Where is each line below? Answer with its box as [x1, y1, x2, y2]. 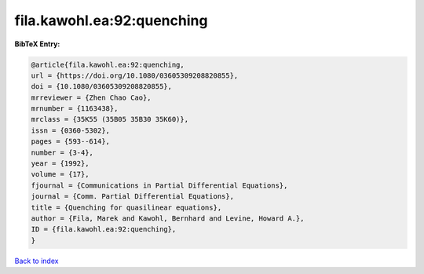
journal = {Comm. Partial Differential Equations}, [31, 192, 235, 201]
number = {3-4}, [31, 148, 94, 157]
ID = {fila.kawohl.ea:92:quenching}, [31, 225, 177, 234]
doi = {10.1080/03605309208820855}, [31, 82, 173, 91]
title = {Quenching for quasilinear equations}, [31, 203, 222, 212]
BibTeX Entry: [14, 39, 60, 49]
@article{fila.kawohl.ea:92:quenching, [31, 60, 185, 69]
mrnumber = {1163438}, [31, 104, 119, 113]
